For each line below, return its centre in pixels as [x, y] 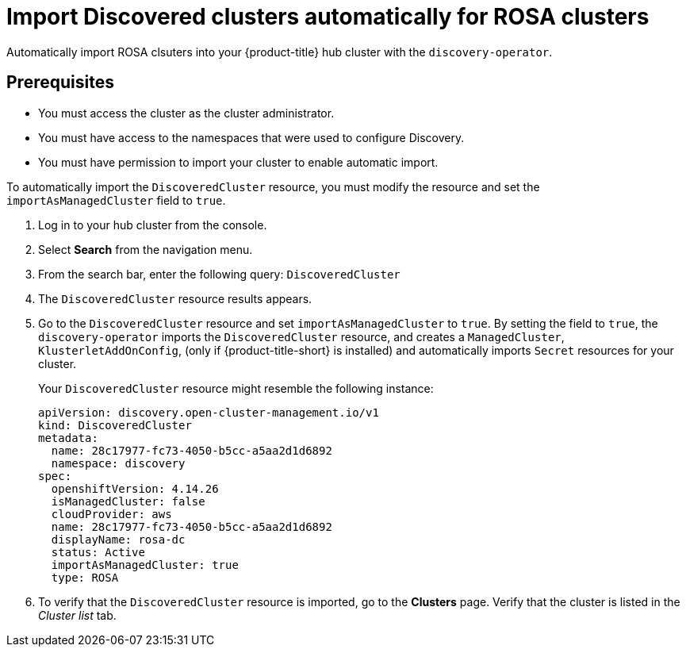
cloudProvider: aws [111, 514]
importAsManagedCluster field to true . [116, 200]
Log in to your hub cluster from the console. [153, 225]
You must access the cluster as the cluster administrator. [186, 113]
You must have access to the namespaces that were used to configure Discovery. [251, 137]
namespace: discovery [118, 463]
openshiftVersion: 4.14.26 [135, 488]
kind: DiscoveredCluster [115, 425]
